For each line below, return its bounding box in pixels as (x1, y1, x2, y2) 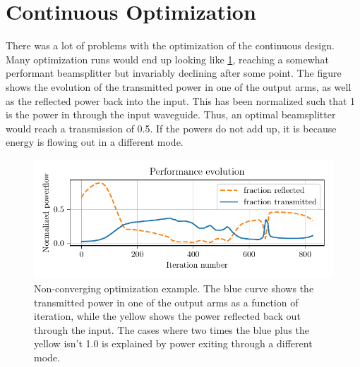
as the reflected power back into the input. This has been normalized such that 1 (6, 93, 356, 108)
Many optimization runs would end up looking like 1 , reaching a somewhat (6, 51, 329, 66)
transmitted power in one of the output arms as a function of (34, 294, 299, 309)
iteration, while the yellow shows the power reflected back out (34, 309, 301, 323)
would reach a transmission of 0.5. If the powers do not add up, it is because (6, 120, 337, 135)
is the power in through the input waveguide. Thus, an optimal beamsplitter (6, 107, 336, 122)
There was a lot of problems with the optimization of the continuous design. (6, 38, 335, 53)
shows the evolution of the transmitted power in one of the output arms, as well (6, 79, 352, 94)
